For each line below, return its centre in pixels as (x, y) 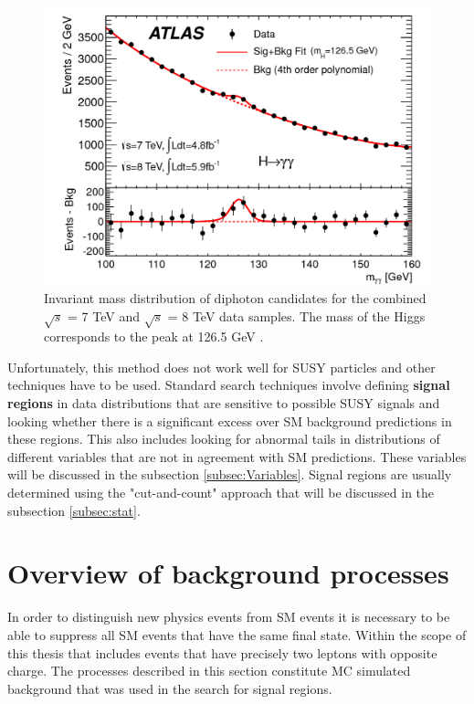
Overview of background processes (228, 573)
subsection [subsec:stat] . (74, 510)
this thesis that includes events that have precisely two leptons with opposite (222, 652)
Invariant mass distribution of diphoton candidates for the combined (235, 297)
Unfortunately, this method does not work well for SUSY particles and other (221, 367)
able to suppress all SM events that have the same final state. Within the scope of (237, 634)
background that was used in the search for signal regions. (170, 688)
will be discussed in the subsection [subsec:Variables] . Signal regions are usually (230, 474)
